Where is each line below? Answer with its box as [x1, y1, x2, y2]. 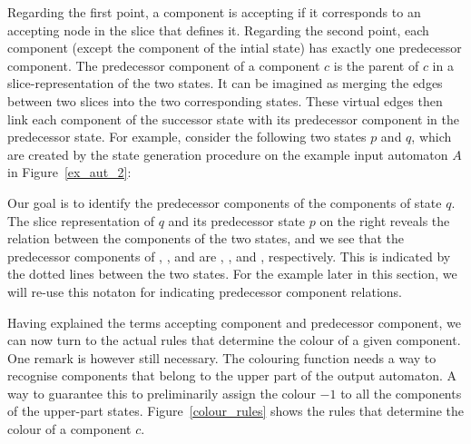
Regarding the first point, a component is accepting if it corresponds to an [7, 3, 421, 21]
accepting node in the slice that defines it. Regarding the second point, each [7, 20, 429, 39]
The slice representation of [7, 211, 154, 230]
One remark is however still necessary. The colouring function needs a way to [7, 348, 437, 367]
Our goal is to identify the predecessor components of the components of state [7, 192, 442, 212]
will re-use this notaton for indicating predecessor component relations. [7, 281, 402, 301]
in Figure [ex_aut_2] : [7, 163, 132, 182]
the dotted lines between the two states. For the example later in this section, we [7, 264, 457, 283]
